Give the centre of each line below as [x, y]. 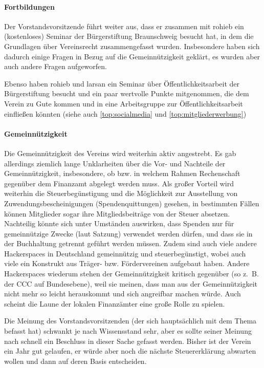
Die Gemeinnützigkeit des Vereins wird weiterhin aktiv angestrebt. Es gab [120, 153]
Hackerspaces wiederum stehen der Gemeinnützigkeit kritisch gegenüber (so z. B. [131, 274]
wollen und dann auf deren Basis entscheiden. [75, 361]
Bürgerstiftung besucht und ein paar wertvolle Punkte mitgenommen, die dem [127, 93]
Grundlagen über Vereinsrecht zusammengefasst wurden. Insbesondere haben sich [132, 46]
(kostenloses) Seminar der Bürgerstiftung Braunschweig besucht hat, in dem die [129, 36]
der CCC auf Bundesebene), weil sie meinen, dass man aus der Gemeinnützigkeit [131, 283]
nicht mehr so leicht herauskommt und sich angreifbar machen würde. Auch [123, 294]
